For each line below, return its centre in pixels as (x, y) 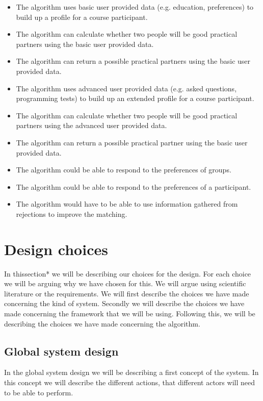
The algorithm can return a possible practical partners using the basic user (133, 61)
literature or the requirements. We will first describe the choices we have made (127, 293)
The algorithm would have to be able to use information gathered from (127, 204)
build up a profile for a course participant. (82, 17)
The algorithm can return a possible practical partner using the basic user (132, 142)
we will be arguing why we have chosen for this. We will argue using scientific (125, 283)
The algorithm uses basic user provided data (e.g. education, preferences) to (135, 7)
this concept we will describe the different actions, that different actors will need (129, 382)
